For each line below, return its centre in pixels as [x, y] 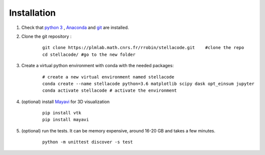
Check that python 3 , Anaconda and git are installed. [75, 27]
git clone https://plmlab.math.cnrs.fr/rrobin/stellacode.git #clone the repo [143, 48]
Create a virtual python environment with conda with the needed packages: [98, 66]
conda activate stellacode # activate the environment [110, 90]
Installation [32, 13]
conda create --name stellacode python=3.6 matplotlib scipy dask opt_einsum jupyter [148, 84]
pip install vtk [62, 113]
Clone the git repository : [46, 36]
